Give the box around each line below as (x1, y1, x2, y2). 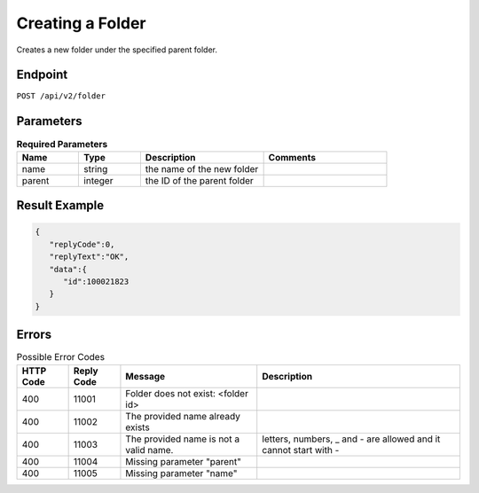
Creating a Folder (16, 13, 146, 33)
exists (125, 421, 150, 434)
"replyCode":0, (49, 239, 115, 249)
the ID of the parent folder (145, 174, 255, 186)
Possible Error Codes (16, 351, 106, 364)
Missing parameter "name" (125, 466, 238, 479)
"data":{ (49, 264, 88, 274)
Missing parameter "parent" (125, 455, 242, 467)
